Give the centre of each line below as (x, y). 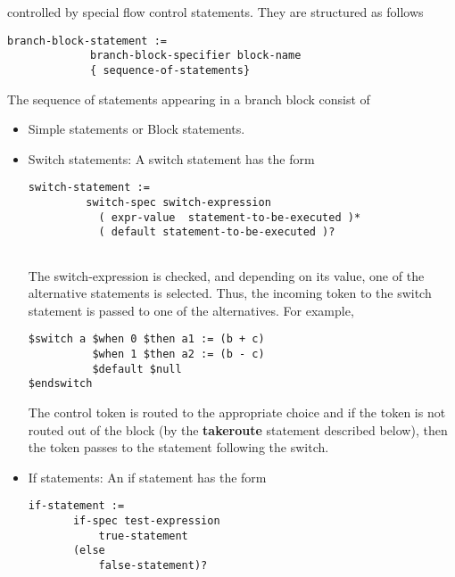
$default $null (137, 369)
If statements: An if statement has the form (147, 477)
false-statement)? (153, 566)
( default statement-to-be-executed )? (217, 232)
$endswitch (60, 384)
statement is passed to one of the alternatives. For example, (191, 310)
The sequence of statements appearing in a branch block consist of (189, 99)
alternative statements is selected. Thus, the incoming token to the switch (230, 293)
